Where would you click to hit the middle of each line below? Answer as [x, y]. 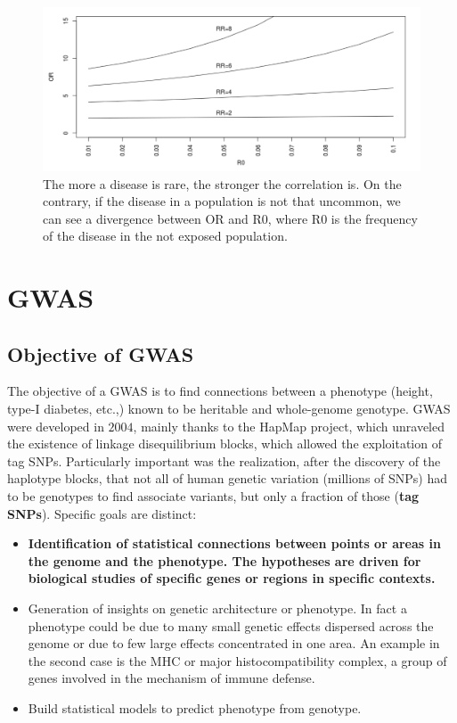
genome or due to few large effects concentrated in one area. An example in [234, 643]
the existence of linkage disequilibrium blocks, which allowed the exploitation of [224, 444]
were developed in [56, 426]
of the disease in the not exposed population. [165, 236]
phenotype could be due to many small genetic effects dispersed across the [231, 625]
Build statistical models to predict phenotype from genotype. [195, 707]
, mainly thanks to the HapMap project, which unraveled [289, 426]
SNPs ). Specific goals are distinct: [102, 513]
